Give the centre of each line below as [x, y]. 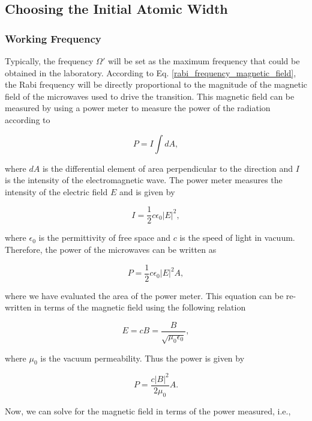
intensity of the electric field [56, 191]
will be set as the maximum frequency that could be [204, 61]
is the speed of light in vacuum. [237, 238]
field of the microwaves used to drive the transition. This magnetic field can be [150, 96]
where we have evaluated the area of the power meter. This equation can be [144, 295]
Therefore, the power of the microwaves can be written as [111, 249]
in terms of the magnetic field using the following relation [140, 307]
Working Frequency [53, 38]
